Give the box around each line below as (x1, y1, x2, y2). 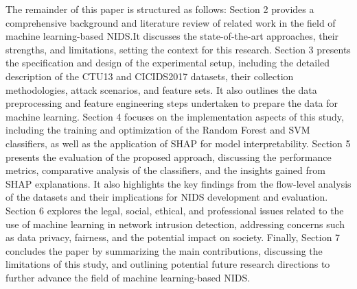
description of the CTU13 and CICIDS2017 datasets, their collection (5, 68, 294, 83)
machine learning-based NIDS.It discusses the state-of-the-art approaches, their (5, 29, 339, 43)
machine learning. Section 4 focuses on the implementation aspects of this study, (5, 109, 344, 123)
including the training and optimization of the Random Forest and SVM (5, 123, 310, 137)
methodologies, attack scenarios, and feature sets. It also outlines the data (5, 82, 317, 97)
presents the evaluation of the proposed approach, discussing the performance (5, 149, 332, 164)
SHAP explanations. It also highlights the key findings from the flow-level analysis (5, 176, 352, 190)
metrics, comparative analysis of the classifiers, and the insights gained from (5, 163, 325, 177)
